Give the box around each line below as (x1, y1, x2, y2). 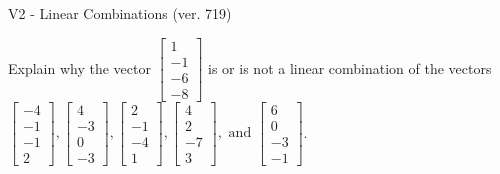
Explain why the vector (8, 57, 151, 78)
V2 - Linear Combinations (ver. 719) (8, 3, 232, 23)
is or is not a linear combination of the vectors (208, 57, 492, 78)
